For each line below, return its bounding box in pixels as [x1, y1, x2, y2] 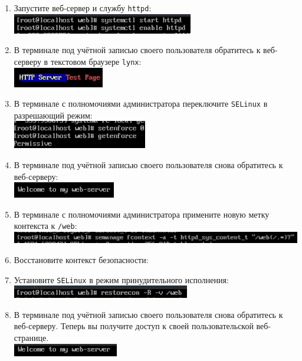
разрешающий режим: [14, 109, 93, 121]
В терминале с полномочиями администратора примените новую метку [14, 208, 270, 220]
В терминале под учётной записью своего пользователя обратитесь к [14, 44, 261, 56]
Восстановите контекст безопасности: [14, 253, 149, 265]
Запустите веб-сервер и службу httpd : [14, 2, 152, 14]
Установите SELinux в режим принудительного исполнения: [14, 273, 229, 285]
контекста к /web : [14, 219, 77, 232]
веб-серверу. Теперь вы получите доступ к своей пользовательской [14, 320, 254, 332]
